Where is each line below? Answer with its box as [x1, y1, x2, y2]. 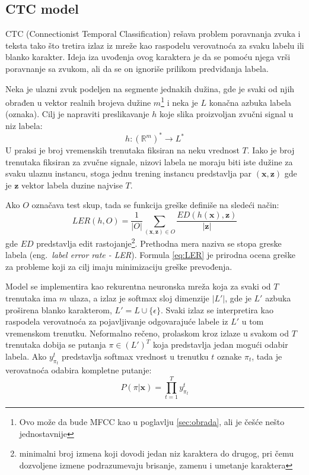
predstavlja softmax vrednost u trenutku [61, 350, 209, 362]
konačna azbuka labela [209, 96, 292, 108]
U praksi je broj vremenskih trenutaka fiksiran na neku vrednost [5, 144, 240, 156]
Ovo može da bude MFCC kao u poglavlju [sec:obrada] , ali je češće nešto [19, 416, 285, 428]
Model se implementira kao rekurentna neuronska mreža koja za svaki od [5, 280, 271, 292]
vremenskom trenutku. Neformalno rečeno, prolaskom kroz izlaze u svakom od [5, 326, 289, 339]
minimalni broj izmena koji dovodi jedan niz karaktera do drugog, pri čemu [19, 447, 294, 460]
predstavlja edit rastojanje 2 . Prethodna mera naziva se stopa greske [36, 235, 282, 249]
